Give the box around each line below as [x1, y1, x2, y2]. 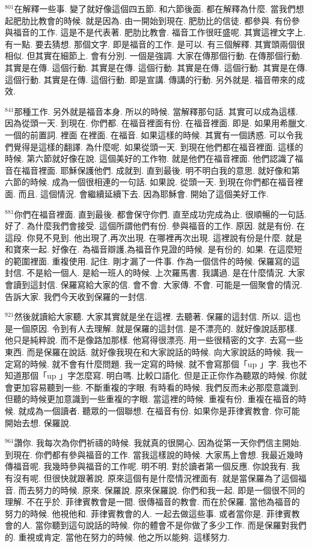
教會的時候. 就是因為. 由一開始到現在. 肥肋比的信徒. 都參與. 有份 [38, 14, 292, 26]
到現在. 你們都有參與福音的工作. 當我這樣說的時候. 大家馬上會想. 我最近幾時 [5, 448, 304, 460]
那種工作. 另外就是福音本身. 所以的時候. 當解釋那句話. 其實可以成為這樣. [14, 105, 298, 117]
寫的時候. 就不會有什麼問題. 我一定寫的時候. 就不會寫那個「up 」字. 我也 [13, 357, 299, 370]
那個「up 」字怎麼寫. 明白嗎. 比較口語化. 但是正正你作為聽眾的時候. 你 [21, 369, 299, 382]
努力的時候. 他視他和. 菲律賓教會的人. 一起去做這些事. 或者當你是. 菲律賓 [5, 507, 292, 519]
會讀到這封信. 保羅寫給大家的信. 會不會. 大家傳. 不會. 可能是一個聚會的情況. [5, 278, 302, 291]
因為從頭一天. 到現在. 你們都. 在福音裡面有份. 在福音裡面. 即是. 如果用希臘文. [5, 117, 308, 129]
